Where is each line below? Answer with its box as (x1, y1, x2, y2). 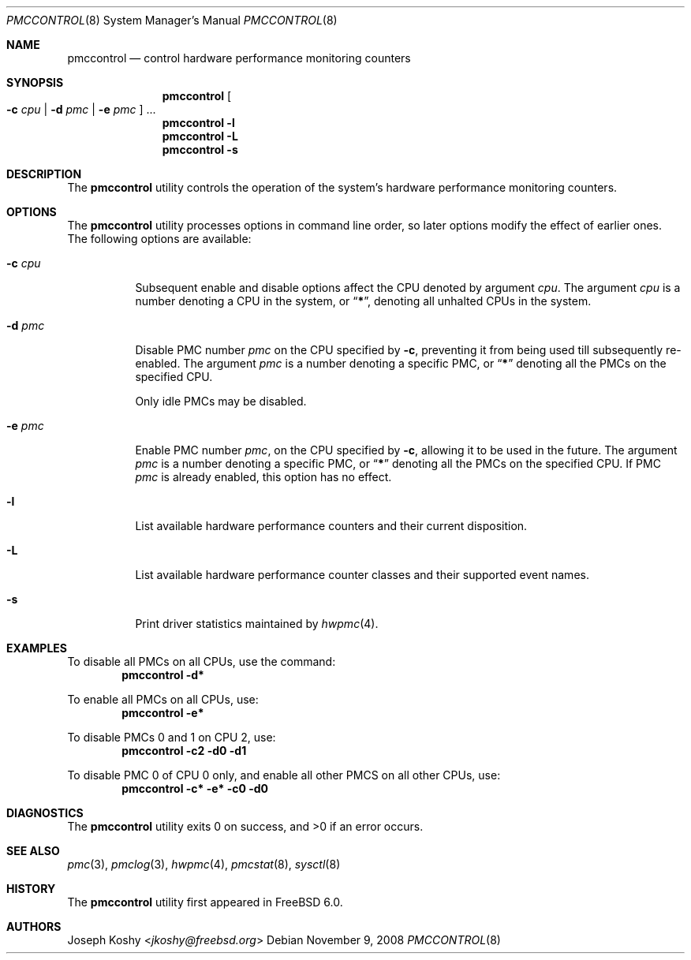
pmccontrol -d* (121, 668, 204, 682)
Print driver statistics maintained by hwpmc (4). (135, 617, 379, 630)
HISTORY (6, 882, 56, 895)
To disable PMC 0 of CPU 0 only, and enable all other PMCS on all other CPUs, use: (67, 768, 501, 782)
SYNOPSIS (6, 76, 64, 89)
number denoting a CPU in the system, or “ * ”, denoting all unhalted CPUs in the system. (135, 294, 592, 308)
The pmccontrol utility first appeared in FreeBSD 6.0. (67, 895, 343, 909)
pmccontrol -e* (121, 706, 204, 719)
